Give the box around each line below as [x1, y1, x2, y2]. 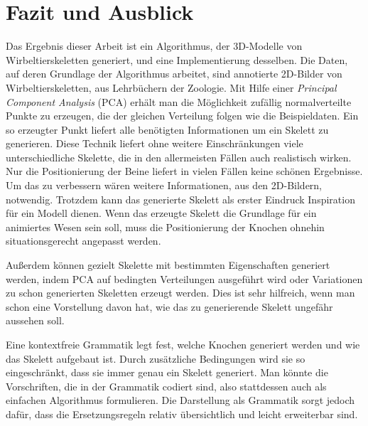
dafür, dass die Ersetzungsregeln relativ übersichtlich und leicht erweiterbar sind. [6, 406, 358, 421]
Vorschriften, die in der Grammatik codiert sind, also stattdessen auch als [6, 378, 327, 393]
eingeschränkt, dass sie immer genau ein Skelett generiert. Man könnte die [6, 365, 328, 380]
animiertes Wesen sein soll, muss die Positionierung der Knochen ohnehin [6, 219, 325, 234]
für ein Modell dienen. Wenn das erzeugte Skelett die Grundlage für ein [6, 206, 317, 220]
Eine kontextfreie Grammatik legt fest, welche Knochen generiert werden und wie [6, 337, 360, 351]
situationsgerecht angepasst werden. [6, 233, 161, 248]
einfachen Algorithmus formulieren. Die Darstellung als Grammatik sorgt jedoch [6, 393, 355, 408]
